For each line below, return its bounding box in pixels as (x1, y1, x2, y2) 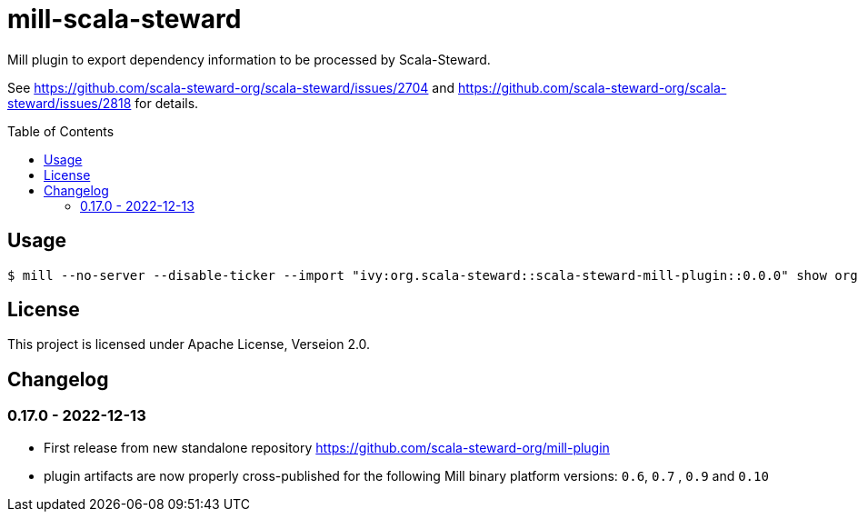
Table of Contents (7, 123, 115, 139)
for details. (135, 95, 199, 111)
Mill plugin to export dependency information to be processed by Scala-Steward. (7, 51, 491, 67)
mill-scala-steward (7, 4, 242, 35)
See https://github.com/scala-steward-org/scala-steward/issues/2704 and (7, 79, 455, 95)
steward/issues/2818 (7, 95, 132, 111)
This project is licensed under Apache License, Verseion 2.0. (7, 336, 371, 353)
